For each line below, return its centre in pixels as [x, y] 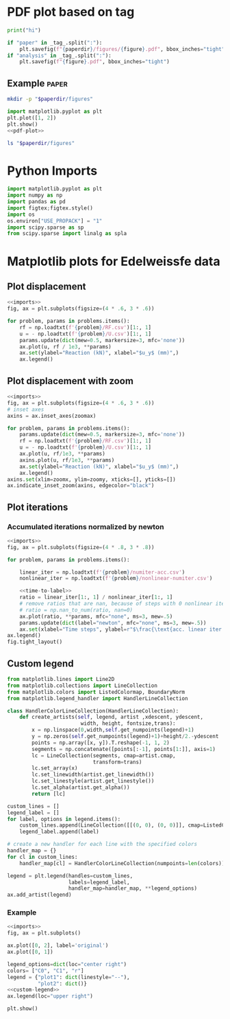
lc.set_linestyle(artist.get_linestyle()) [93, 781]
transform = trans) [117, 762]
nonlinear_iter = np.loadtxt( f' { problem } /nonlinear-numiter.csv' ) [116, 579]
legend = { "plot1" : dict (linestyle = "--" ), [68, 977]
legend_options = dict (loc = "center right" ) [67, 964]
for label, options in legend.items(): [64, 819]
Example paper [38, 83]
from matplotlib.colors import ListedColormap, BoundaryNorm [96, 692]
